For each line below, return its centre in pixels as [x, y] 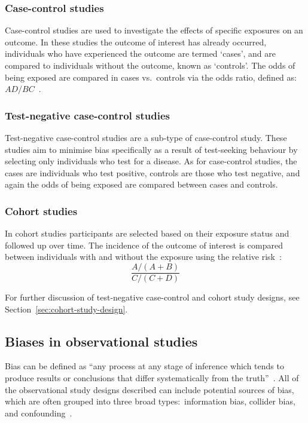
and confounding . [39, 413]
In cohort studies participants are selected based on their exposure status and [147, 233]
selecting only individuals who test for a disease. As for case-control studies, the [151, 161]
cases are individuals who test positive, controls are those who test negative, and [153, 172]
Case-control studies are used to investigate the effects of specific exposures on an [154, 30]
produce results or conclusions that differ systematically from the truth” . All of [152, 378]
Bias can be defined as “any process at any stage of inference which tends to [144, 366]
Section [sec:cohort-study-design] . [66, 309]
